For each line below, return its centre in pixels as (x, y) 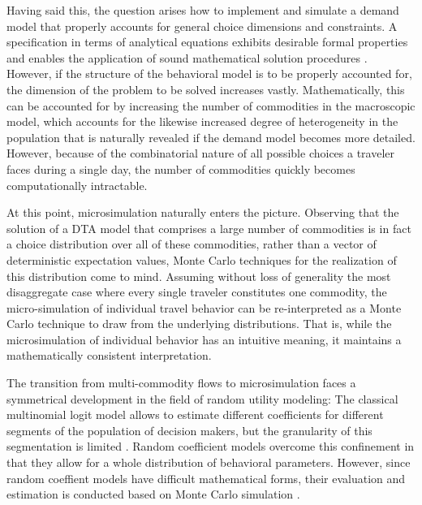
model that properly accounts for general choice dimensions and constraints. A (202, 26)
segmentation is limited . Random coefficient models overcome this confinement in (211, 446)
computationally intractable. (77, 185)
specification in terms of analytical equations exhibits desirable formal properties (207, 42)
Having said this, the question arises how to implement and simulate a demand (203, 10)
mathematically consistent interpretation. (109, 355)
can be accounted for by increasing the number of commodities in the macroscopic (211, 105)
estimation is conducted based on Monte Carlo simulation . (153, 494)
